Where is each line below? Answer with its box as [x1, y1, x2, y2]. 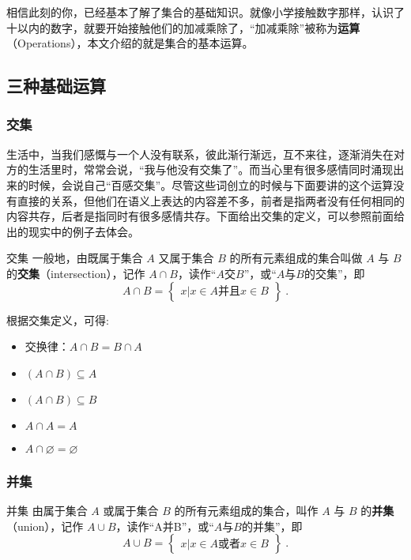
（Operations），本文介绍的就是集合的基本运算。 [6, 35, 254, 51]
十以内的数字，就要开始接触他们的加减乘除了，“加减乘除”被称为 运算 [6, 19, 360, 36]
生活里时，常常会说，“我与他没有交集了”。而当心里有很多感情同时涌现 [28, 161, 394, 178]
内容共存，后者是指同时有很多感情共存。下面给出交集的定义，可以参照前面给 [6, 208, 405, 224]
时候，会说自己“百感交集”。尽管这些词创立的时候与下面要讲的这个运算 [28, 176, 394, 193]
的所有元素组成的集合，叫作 [174, 502, 319, 518]
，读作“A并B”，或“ [115, 517, 214, 534]
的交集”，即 [304, 265, 365, 281]
